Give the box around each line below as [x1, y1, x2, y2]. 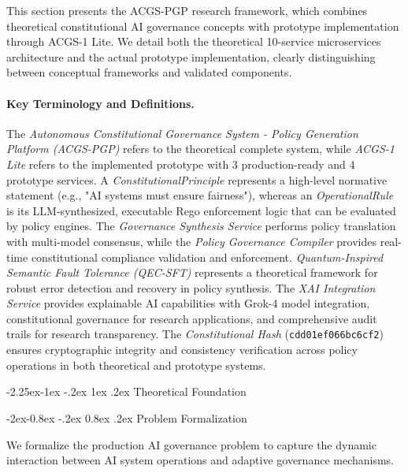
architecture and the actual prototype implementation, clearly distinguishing [6, 48, 376, 65]
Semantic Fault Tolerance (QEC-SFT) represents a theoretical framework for [6, 264, 378, 281]
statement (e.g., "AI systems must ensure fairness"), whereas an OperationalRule [6, 187, 394, 203]
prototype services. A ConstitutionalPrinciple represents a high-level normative [6, 171, 388, 188]
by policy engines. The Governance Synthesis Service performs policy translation [6, 218, 396, 234]
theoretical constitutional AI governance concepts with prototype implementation [6, 17, 399, 34]
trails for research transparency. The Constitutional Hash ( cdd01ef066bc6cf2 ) [6, 326, 384, 342]
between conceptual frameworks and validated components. [6, 64, 292, 80]
